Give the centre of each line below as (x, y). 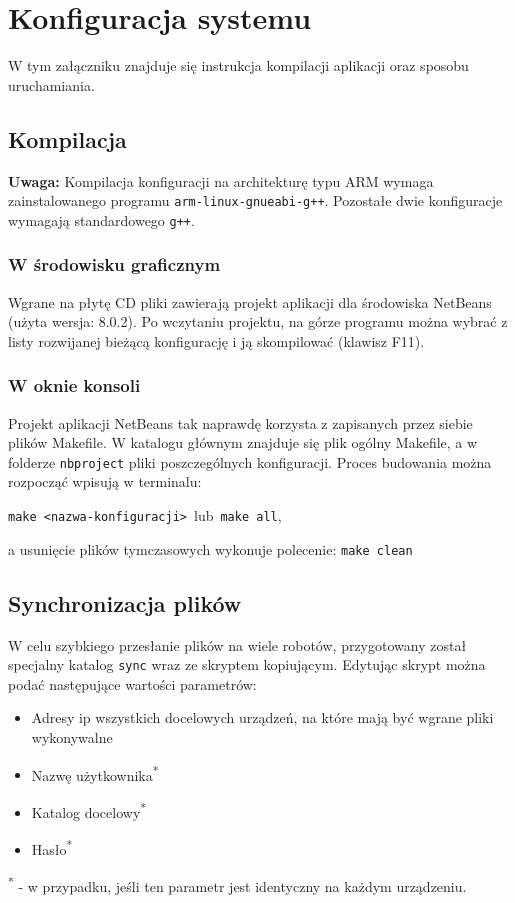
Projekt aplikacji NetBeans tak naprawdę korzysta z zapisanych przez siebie (240, 422)
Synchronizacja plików (125, 602)
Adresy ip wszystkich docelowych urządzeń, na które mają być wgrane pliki (262, 717)
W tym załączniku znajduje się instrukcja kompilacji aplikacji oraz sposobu (238, 65)
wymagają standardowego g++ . (101, 219)
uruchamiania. (51, 84)
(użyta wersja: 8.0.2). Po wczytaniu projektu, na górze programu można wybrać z (258, 321)
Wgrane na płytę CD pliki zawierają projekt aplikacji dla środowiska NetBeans (250, 301)
